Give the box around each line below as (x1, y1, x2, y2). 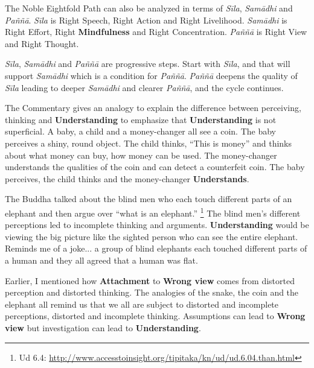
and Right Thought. (5, 37, 79, 49)
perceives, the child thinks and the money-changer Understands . (5, 172, 249, 185)
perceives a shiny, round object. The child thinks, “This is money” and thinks (5, 136, 292, 149)
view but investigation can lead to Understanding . (5, 321, 201, 334)
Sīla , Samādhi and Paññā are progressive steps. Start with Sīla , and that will (5, 57, 290, 70)
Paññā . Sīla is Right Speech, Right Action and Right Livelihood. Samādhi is (5, 13, 287, 26)
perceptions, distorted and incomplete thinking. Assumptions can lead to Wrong (5, 309, 306, 322)
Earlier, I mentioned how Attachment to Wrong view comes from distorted (5, 274, 295, 287)
